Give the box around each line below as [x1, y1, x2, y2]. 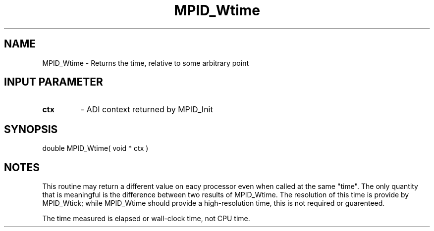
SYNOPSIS [4, 123, 58, 136]
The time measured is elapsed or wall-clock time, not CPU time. [42, 214, 250, 223]
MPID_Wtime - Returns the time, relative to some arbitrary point [42, 58, 249, 67]
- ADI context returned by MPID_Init [80, 104, 213, 115]
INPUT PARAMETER [4, 76, 103, 89]
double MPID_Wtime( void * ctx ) [42, 144, 149, 153]
